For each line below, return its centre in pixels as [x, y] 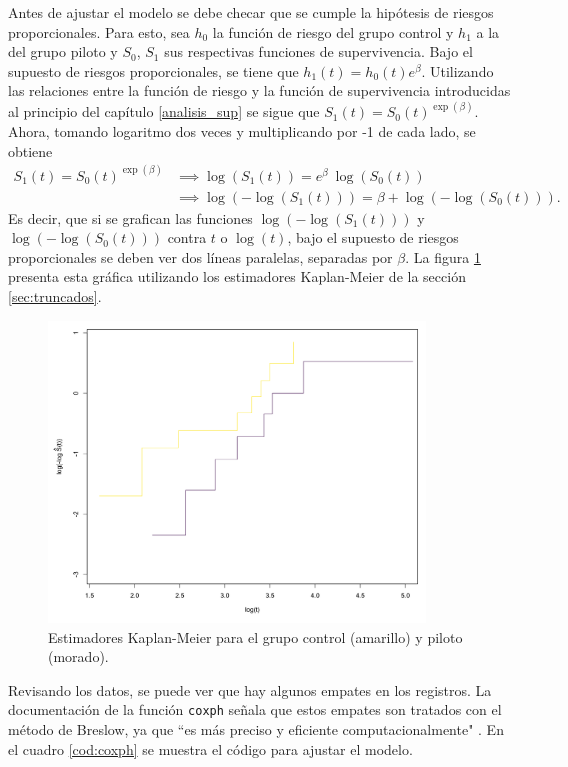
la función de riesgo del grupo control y [333, 31]
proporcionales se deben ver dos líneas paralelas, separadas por [200, 256]
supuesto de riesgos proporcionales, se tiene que [153, 70]
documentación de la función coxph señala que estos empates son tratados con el [255, 709]
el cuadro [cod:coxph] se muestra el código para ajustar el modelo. [210, 748]
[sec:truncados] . [55, 296]
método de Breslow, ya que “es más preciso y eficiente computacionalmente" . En [256, 728]
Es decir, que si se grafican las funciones [130, 217]
